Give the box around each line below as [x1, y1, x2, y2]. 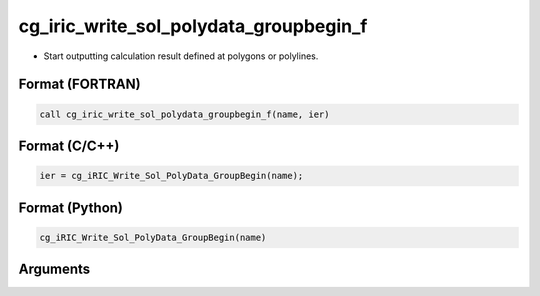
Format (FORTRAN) [18, 76, 141, 93]
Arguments [18, 261, 91, 278]
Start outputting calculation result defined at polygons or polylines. [43, 50, 319, 62]
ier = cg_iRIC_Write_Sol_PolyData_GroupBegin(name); [39, 170, 304, 182]
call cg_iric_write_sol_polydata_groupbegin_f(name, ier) [39, 108, 330, 120]
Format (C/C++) [18, 137, 120, 154]
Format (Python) [18, 199, 124, 216]
